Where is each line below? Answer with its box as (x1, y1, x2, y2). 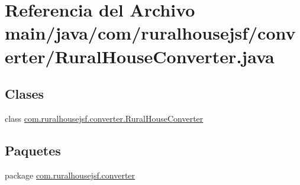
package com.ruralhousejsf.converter (5, 168, 136, 181)
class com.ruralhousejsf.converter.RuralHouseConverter (5, 112, 204, 124)
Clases (5, 85, 44, 103)
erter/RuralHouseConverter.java (5, 44, 275, 68)
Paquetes (5, 141, 61, 159)
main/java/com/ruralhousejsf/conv (5, 21, 296, 45)
